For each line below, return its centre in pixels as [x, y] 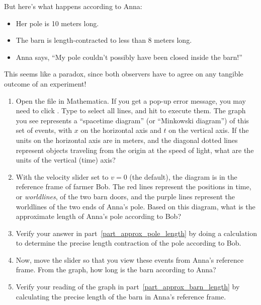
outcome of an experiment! [45, 83]
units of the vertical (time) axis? [66, 160]
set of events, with [44, 130]
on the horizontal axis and [121, 130]
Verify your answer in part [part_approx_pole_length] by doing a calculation [136, 233]
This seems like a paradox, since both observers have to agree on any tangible [124, 74]
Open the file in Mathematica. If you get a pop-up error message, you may [131, 100]
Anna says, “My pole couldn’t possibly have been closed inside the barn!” [129, 57]
